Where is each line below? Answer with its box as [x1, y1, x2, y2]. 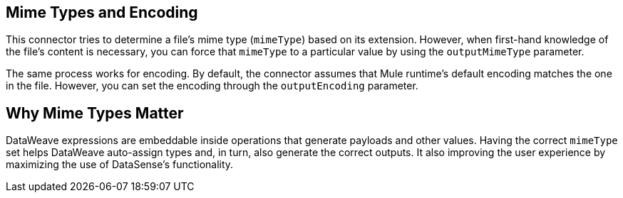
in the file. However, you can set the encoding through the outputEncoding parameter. [6, 79, 418, 92]
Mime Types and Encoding [6, 4, 198, 21]
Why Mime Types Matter [6, 104, 184, 122]
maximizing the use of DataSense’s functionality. [6, 158, 234, 171]
